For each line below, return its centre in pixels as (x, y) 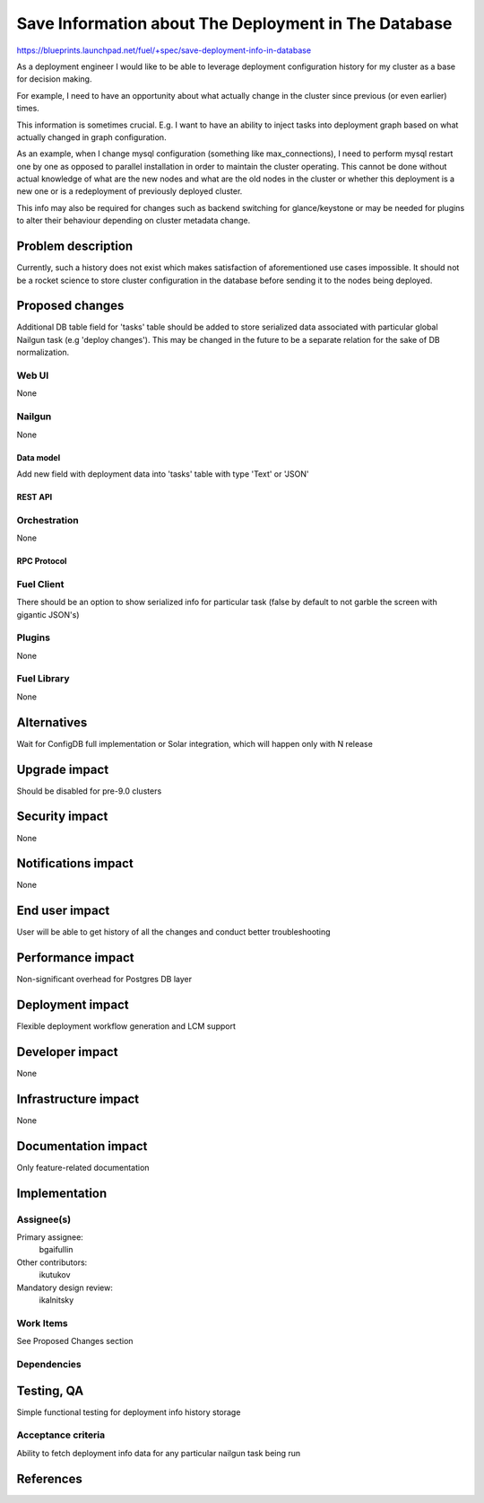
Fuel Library (43, 679)
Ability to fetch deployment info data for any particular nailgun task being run (159, 1453)
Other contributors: (52, 1262)
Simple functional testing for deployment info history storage (129, 1412)
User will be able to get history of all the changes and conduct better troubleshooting (173, 932)
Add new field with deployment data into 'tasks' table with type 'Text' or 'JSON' (163, 474)
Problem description (75, 246)
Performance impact (75, 958)
